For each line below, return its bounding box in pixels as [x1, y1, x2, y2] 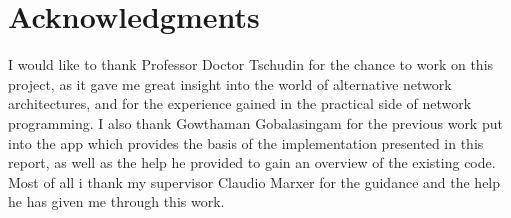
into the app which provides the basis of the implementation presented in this [8, 132, 484, 153]
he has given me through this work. [8, 191, 225, 212]
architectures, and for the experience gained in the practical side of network [8, 93, 472, 114]
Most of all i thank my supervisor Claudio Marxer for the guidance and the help [8, 171, 501, 192]
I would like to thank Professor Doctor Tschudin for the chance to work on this [8, 54, 494, 75]
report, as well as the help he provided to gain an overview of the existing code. [8, 152, 496, 173]
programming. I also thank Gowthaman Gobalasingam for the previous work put [8, 112, 503, 133]
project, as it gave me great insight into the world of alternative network [8, 73, 452, 94]
